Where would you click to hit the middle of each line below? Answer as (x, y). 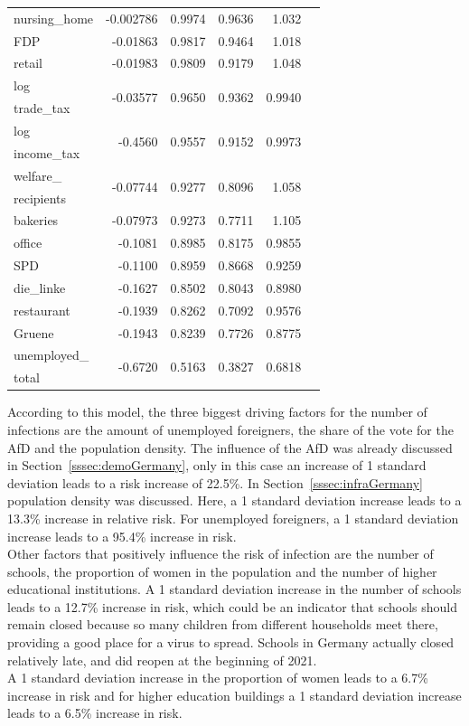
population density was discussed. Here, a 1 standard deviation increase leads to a (234, 500)
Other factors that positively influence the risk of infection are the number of (220, 554)
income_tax (47, 152)
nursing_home (54, 18)
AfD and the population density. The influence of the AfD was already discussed (230, 447)
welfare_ (38, 175)
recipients (40, 198)
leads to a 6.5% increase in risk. (95, 713)
